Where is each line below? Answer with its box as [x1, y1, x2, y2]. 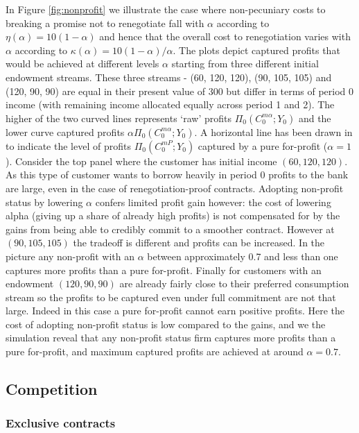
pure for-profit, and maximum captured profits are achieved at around [6, 344, 304, 359]
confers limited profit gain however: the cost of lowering [95, 194, 331, 209]
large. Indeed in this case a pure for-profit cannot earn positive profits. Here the [6, 303, 345, 318]
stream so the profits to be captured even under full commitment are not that [6, 289, 336, 304]
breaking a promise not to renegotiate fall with [6, 15, 204, 30]
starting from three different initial [171, 56, 319, 71]
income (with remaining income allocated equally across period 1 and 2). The [6, 97, 335, 112]
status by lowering [6, 194, 83, 209]
